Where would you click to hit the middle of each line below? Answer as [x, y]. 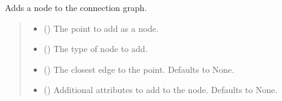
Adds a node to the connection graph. [76, 7]
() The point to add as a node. [101, 28]
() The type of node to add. [96, 49]
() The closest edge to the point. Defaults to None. [139, 69]
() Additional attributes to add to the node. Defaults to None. [161, 90]
